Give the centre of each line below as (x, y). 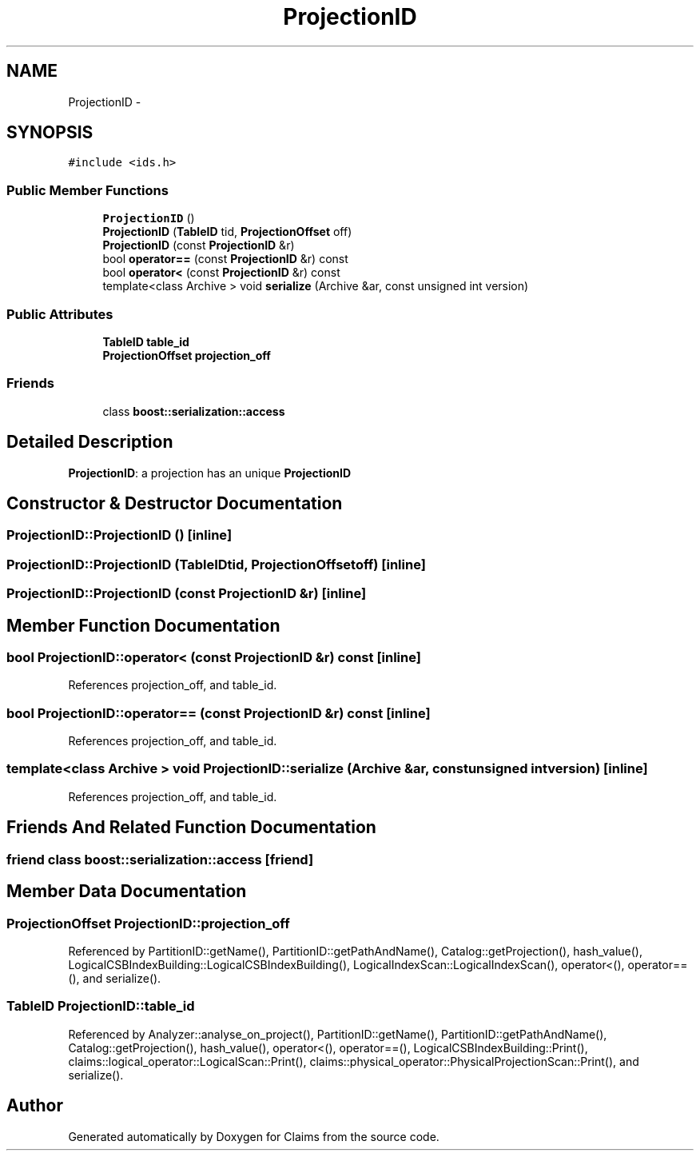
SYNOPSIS (50, 133)
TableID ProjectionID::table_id (101, 1006)
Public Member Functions (87, 190)
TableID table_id (146, 341)
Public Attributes (60, 314)
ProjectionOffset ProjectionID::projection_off (148, 923)
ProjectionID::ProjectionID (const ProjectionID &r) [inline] (187, 594)
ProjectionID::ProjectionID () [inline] (119, 535)
